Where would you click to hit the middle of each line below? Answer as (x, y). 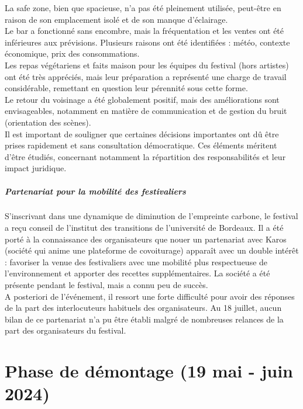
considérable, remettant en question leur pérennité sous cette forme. (126, 88)
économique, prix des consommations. (72, 53)
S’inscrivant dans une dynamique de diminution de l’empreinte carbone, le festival (151, 216)
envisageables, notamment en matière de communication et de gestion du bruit (146, 111)
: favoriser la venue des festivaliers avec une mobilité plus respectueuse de (136, 261)
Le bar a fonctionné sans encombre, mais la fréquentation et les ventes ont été (144, 31)
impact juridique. (36, 168)
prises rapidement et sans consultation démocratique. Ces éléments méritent (141, 145)
